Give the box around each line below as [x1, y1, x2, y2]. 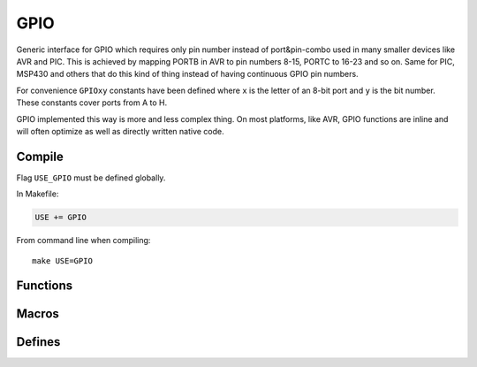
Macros [16, 306, 59, 322]
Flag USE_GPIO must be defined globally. [16, 172, 166, 183]
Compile [16, 149, 64, 164]
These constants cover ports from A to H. [16, 97, 168, 108]
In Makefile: [16, 188, 59, 199]
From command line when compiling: [16, 235, 151, 246]
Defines [16, 334, 61, 349]
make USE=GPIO [32, 256, 93, 265]
